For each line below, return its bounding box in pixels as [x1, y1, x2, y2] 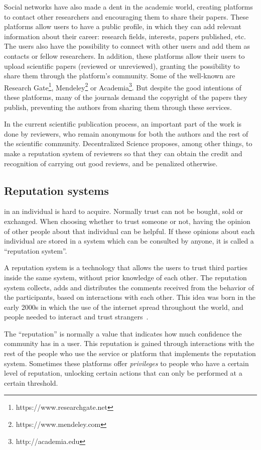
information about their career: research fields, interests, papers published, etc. [4, 31, 246, 41]
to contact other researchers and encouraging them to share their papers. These [4, 11, 249, 22]
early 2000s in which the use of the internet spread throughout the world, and [4, 301, 243, 312]
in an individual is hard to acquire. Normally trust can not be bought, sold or [4, 206, 243, 216]
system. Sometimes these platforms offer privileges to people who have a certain [4, 358, 249, 368]
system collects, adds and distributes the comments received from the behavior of [4, 282, 254, 292]
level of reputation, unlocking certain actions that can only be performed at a [4, 368, 242, 378]
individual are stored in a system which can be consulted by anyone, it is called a [4, 236, 254, 246]
